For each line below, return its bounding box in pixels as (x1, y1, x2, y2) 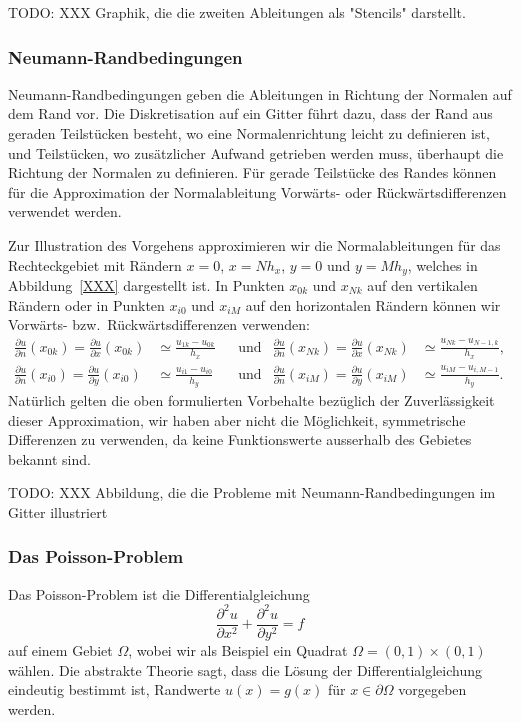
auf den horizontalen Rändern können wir (245, 294, 501, 315)
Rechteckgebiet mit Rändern (8, 254, 182, 275)
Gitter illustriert (8, 501, 108, 522)
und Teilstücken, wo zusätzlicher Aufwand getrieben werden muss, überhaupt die (8, 142, 504, 163)
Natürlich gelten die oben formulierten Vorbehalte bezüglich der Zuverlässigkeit (8, 390, 495, 410)
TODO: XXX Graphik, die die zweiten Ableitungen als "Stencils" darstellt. (8, 2, 466, 22)
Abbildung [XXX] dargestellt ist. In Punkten (8, 275, 285, 296)
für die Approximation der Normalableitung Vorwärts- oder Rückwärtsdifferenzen (8, 181, 507, 202)
